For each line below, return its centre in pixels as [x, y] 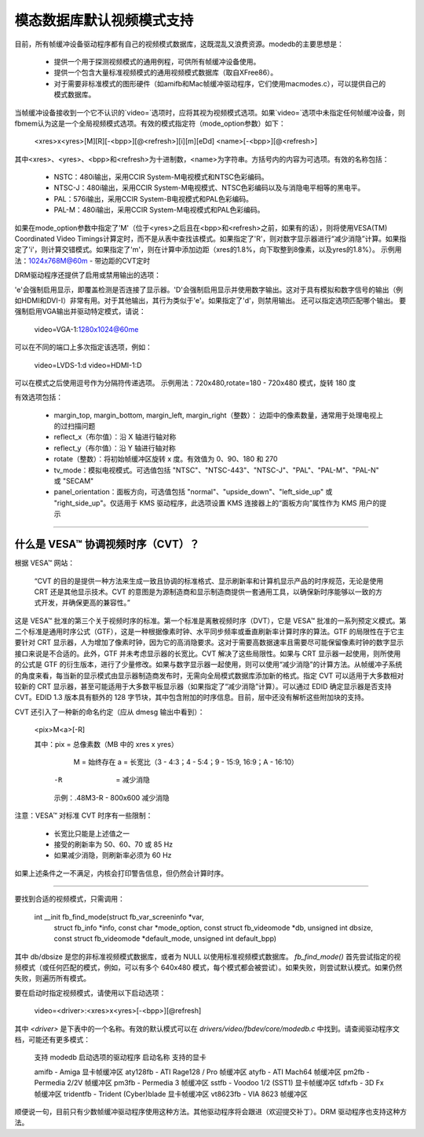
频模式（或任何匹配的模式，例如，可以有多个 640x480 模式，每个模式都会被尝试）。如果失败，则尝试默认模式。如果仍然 [208, 968]
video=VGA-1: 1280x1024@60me [86, 329]
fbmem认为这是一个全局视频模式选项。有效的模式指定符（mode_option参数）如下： [150, 123]
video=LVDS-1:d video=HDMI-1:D [88, 365]
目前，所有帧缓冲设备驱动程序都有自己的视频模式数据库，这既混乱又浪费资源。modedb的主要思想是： [179, 44]
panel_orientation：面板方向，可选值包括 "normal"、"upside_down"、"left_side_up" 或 [193, 492]
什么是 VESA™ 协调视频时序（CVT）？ [107, 544]
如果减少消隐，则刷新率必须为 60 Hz [113, 855]
